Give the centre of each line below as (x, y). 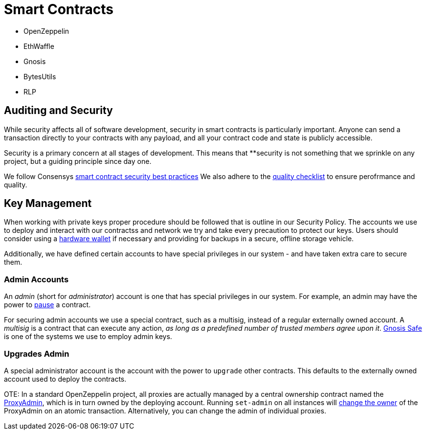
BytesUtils (40, 76)
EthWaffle (39, 46)
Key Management (48, 204)
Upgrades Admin (37, 354)
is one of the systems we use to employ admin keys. (88, 337)
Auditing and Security (58, 111)
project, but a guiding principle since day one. (78, 161)
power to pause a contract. (47, 305)
